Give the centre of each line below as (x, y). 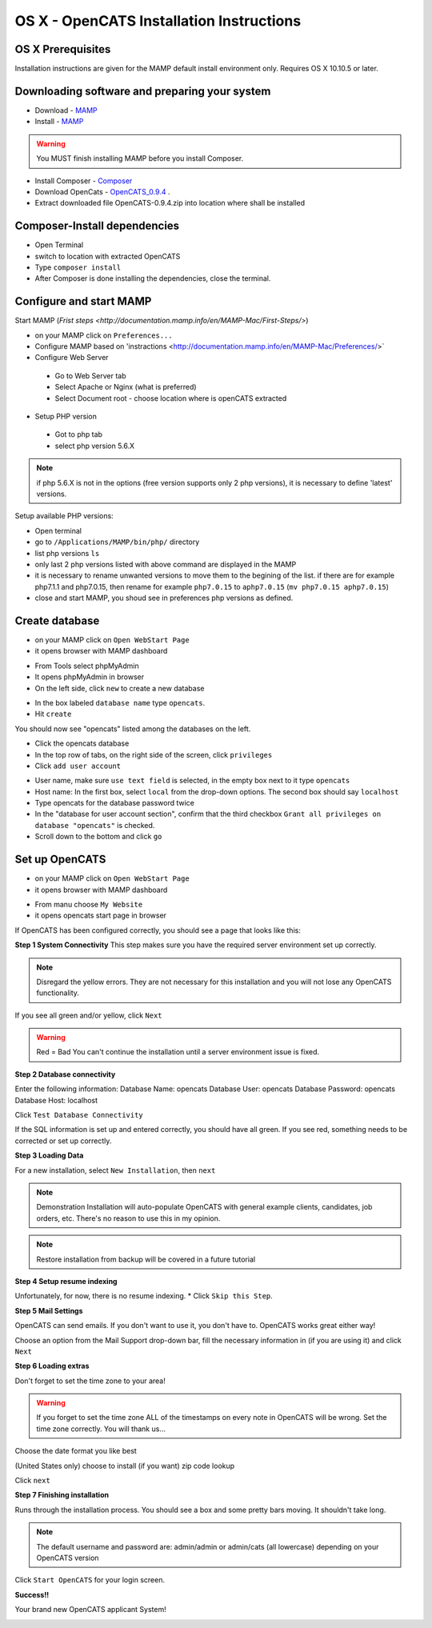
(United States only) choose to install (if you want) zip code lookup (125, 1466)
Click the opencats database (82, 743)
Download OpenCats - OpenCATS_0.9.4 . (102, 191)
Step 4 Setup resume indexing (66, 1281)
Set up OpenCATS (60, 860)
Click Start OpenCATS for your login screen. (90, 1580)
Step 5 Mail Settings (49, 1310)
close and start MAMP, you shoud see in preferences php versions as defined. (164, 598)
